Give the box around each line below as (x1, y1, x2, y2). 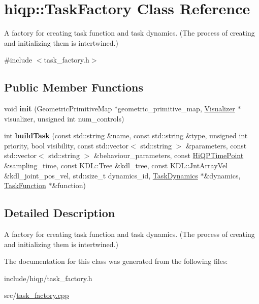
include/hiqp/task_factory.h (4, 272, 92, 283)
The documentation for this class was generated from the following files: (4, 256, 228, 266)
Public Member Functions (4, 79, 143, 95)
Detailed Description (4, 205, 115, 221)
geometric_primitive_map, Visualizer (118, 103, 235, 114)
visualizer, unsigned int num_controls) (4, 113, 124, 124)
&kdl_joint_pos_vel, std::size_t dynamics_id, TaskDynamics (4, 170, 198, 180)
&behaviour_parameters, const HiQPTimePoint (93, 150, 244, 161)
